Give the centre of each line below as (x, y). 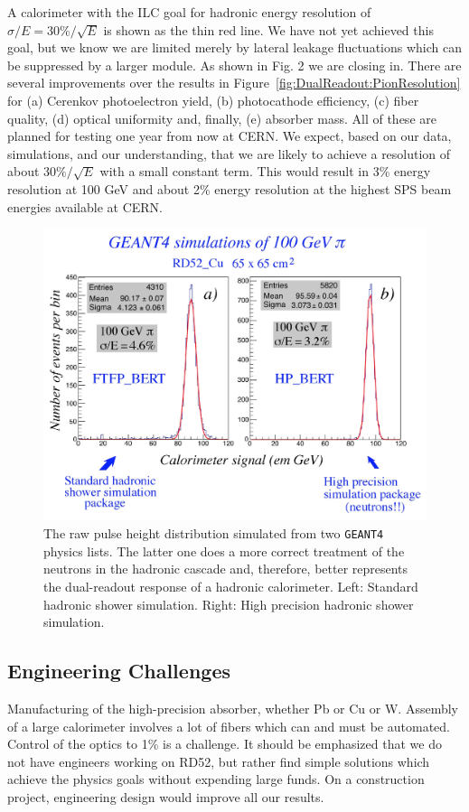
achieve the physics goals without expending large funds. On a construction (216, 779)
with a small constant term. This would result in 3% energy (265, 171)
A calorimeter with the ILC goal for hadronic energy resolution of (189, 12)
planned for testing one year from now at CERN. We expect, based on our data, (230, 136)
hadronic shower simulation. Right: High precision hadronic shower (229, 604)
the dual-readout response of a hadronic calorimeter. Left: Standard (231, 586)
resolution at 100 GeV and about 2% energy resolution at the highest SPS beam (230, 188)
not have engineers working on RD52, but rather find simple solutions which (219, 761)
